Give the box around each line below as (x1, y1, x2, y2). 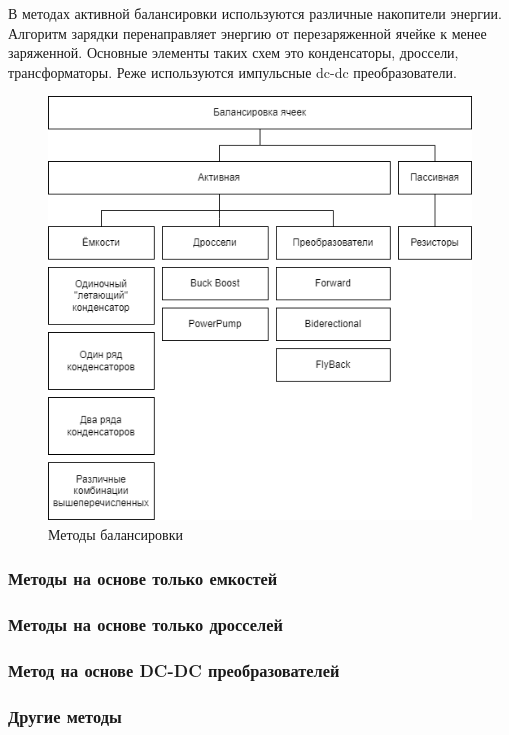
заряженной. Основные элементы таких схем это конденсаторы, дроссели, (8, 42, 459, 63)
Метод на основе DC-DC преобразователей (8, 658, 340, 683)
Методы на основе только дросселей (8, 612, 283, 637)
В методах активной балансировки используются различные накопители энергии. (8, 3, 502, 23)
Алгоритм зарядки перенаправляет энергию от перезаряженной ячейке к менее (8, 22, 487, 43)
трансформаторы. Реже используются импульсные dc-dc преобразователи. (8, 61, 457, 82)
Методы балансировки (48, 523, 183, 544)
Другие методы (8, 704, 122, 729)
